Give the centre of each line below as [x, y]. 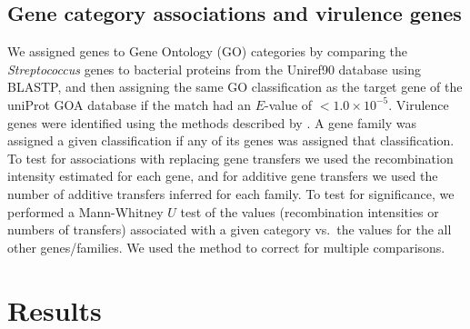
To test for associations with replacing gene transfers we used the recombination [230, 158]
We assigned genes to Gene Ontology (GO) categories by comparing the [207, 51]
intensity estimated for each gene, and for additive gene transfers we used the [223, 176]
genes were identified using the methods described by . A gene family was [212, 122]
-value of [289, 104]
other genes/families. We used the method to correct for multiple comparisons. [226, 247]
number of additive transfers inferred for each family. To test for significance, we [231, 193]
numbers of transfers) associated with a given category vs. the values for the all [230, 229]
